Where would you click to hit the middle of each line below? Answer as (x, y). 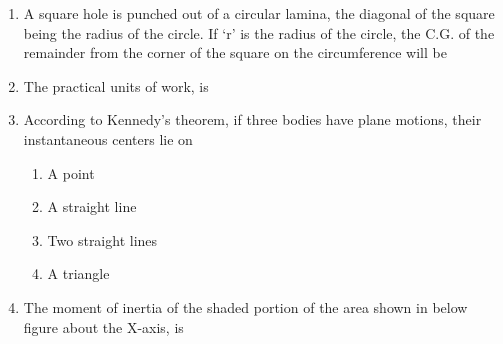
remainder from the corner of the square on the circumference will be (235, 52)
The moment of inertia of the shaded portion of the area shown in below (245, 306)
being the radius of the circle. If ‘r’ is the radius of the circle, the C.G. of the (259, 32)
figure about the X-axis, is (103, 326)
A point (71, 172)
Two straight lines (102, 239)
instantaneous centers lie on (108, 138)
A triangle (78, 273)
